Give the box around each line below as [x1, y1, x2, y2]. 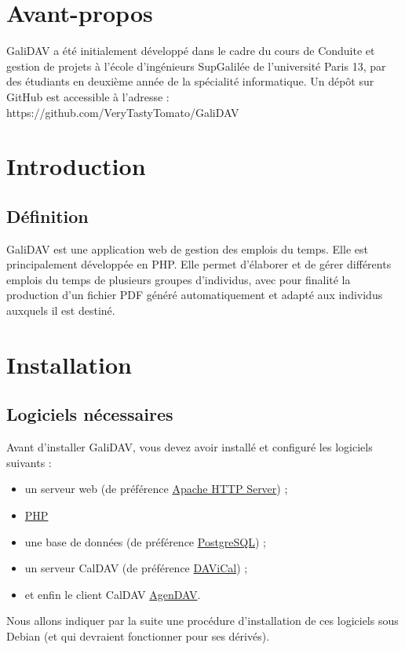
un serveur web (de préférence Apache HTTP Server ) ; [24, 480, 288, 497]
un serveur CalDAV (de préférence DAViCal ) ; [24, 560, 248, 576]
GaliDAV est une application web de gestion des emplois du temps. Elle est [6, 240, 368, 257]
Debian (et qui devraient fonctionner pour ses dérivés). [6, 627, 270, 644]
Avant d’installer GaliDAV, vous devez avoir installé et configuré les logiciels [6, 439, 373, 455]
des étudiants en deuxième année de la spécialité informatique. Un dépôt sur [6, 73, 374, 89]
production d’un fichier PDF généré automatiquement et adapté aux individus [6, 287, 383, 303]
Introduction [6, 150, 146, 182]
